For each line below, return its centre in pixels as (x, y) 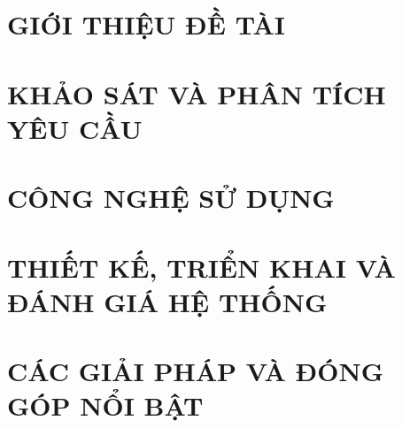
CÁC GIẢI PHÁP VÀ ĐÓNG (195, 371)
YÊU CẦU (75, 128)
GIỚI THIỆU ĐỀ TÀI (146, 24)
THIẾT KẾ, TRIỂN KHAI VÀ (201, 267)
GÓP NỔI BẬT (105, 405)
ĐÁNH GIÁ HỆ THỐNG (167, 301)
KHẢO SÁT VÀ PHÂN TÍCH (197, 93)
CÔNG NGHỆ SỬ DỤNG (171, 198)
